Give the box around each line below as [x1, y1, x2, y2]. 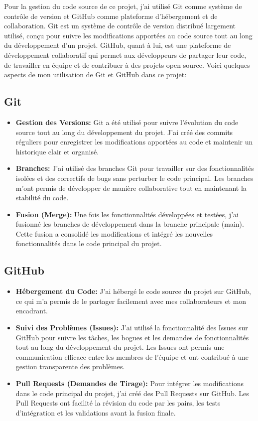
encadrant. [15, 305, 48, 316]
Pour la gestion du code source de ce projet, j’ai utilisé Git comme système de [4, 1, 242, 11]
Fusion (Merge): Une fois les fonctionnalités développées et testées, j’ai [15, 209, 239, 219]
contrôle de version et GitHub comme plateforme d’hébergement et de [4, 10, 218, 21]
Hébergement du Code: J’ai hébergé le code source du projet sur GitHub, [15, 286, 251, 296]
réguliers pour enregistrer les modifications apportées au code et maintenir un [15, 137, 253, 147]
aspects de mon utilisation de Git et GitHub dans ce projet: [4, 69, 187, 80]
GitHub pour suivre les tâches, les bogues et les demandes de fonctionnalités [15, 332, 249, 342]
